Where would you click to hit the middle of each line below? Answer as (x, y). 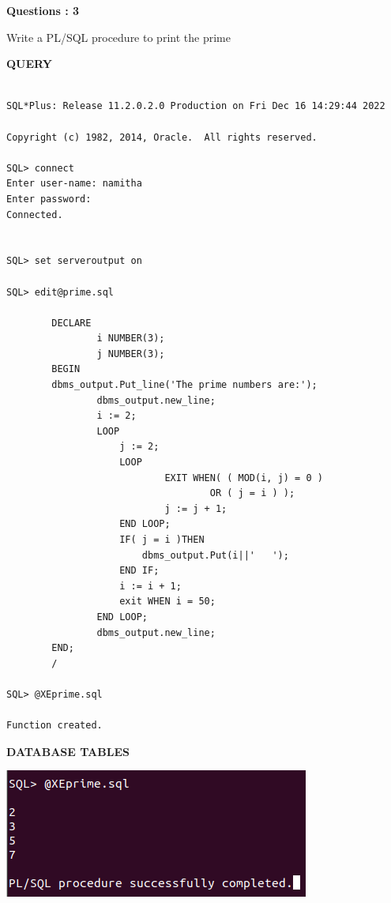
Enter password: (49, 199)
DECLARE (71, 323)
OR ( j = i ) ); (252, 493)
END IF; (139, 571)
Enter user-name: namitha (74, 184)
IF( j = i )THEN (162, 540)
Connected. (35, 214)
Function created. (55, 726)
